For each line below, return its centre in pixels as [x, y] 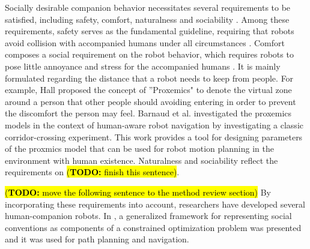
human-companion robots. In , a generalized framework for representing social [148, 216]
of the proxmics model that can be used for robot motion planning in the [139, 148]
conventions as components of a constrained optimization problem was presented [153, 227]
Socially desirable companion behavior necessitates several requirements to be [148, 7]
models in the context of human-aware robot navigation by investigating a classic [154, 124]
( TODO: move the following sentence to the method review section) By [138, 192]
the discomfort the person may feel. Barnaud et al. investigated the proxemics [148, 113]
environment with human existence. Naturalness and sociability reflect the [141, 160]
